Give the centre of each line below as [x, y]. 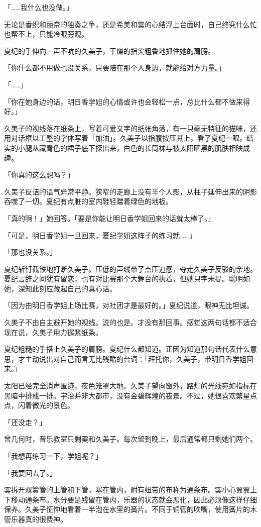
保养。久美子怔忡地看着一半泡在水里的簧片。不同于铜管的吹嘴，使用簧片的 [127, 509]
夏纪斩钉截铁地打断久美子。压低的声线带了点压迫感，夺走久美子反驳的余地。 [130, 269]
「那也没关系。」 [30, 252]
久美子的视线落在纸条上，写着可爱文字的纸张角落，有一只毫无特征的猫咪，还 [130, 128]
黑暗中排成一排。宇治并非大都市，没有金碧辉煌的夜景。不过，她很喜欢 [120, 395]
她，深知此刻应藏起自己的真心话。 [60, 288]
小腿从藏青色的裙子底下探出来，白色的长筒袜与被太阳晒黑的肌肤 [123, 147]
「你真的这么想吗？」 [39, 175]
